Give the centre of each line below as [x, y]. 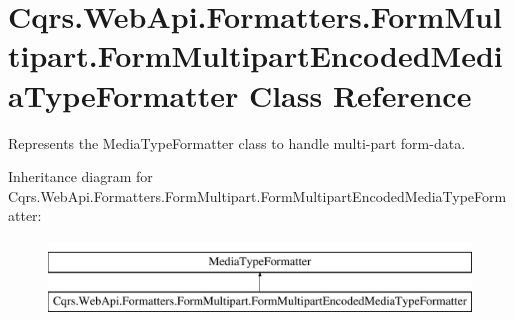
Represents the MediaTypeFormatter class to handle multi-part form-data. [237, 142]
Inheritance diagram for [80, 176]
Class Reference [360, 94]
